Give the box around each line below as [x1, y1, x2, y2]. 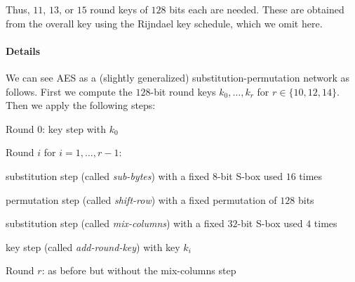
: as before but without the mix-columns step [41, 263, 236, 278]
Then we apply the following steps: [6, 98, 156, 113]
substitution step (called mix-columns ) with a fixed [6, 216, 225, 231]
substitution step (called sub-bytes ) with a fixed [6, 168, 210, 183]
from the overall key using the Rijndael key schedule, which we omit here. [6, 15, 323, 30]
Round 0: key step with [6, 121, 106, 136]
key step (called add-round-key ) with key [6, 239, 180, 254]
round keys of [90, 2, 148, 16]
